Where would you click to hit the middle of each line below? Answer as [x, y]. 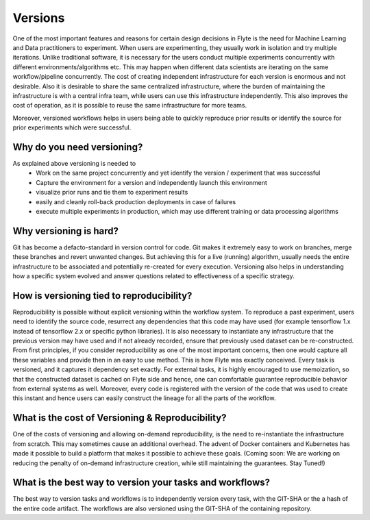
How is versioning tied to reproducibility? [102, 296]
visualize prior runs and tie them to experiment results [112, 193]
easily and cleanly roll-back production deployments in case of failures [136, 201]
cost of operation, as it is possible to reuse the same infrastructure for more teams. [129, 106]
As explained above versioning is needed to [74, 163]
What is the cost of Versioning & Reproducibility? [120, 418]
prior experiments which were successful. [72, 127]
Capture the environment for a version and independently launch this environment [151, 182]
